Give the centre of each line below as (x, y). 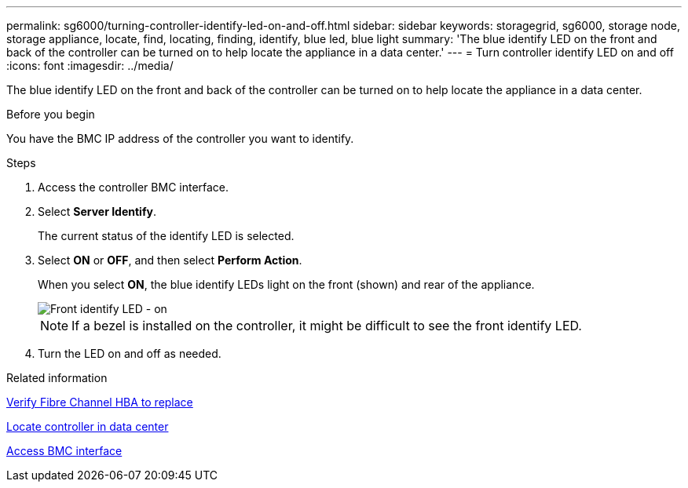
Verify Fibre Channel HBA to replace (100, 402)
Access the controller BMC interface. (134, 187)
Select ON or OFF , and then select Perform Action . (170, 260)
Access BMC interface (64, 451)
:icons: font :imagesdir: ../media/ (90, 66)
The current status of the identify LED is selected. (166, 236)
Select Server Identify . (97, 211)
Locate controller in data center (88, 426)
